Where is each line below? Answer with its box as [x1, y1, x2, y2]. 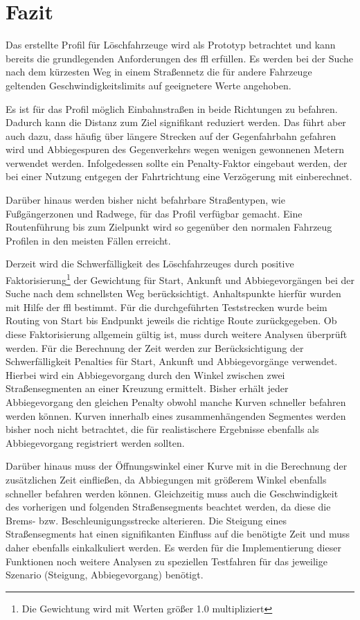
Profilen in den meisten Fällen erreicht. [6, 233, 171, 247]
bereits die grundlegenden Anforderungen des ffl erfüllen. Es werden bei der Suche [6, 51, 354, 65]
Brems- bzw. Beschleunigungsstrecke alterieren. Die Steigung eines [6, 513, 287, 527]
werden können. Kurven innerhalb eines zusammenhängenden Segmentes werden [6, 408, 346, 423]
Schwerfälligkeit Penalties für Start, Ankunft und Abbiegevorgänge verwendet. [6, 354, 338, 369]
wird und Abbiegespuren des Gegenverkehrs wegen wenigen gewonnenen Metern [6, 142, 344, 157]
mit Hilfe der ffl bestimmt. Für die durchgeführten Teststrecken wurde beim [6, 299, 327, 314]
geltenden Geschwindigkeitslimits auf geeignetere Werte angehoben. [6, 78, 291, 92]
